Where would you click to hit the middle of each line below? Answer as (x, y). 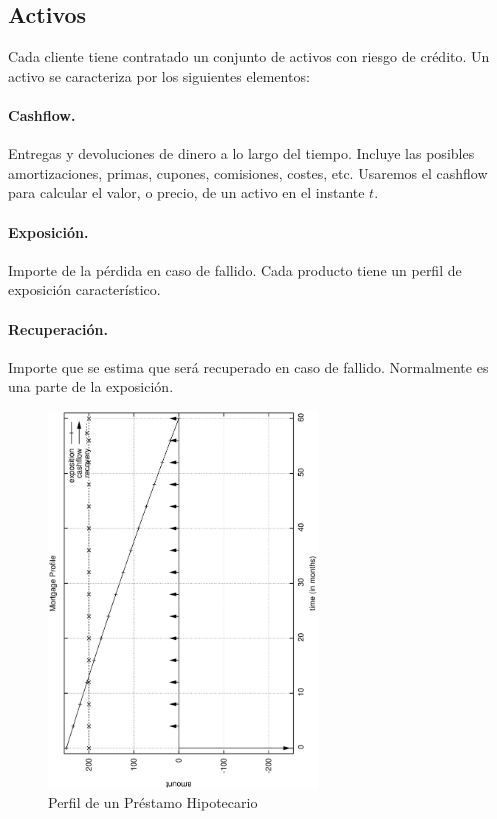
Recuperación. (58, 328)
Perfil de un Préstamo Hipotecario (153, 802)
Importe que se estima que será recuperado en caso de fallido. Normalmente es (248, 366)
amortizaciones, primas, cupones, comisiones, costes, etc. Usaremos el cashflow (248, 172)
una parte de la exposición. (91, 386)
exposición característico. (84, 289)
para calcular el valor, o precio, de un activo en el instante (186, 192)
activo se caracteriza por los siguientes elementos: (159, 75)
